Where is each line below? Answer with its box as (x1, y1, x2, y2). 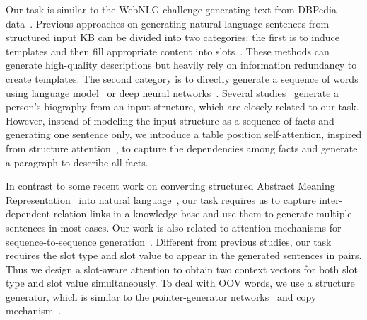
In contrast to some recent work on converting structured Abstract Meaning (6, 178, 335, 193)
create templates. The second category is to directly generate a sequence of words (6, 71, 359, 86)
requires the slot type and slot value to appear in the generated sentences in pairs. (6, 248, 362, 263)
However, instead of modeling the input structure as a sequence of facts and (6, 113, 334, 127)
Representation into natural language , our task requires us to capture (6, 192, 316, 207)
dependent (6, 206, 51, 221)
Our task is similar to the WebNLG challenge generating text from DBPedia (6, 2, 337, 16)
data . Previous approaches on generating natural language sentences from (6, 16, 330, 30)
